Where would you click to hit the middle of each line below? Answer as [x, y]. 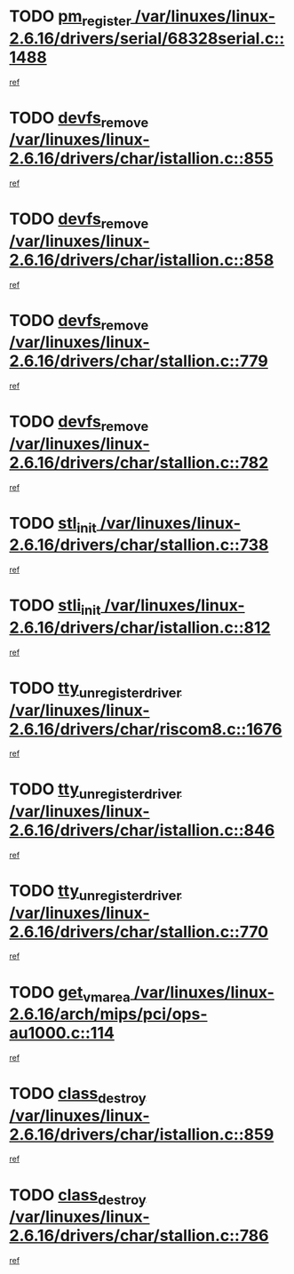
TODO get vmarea [70, 994]
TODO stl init [53, 525]
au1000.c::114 [62, 1033]
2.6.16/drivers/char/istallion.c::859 [142, 1134]
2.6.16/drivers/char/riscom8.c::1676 [146, 729]
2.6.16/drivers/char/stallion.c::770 [139, 932]
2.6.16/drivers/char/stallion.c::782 [139, 462]
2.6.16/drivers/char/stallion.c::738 [139, 545]
